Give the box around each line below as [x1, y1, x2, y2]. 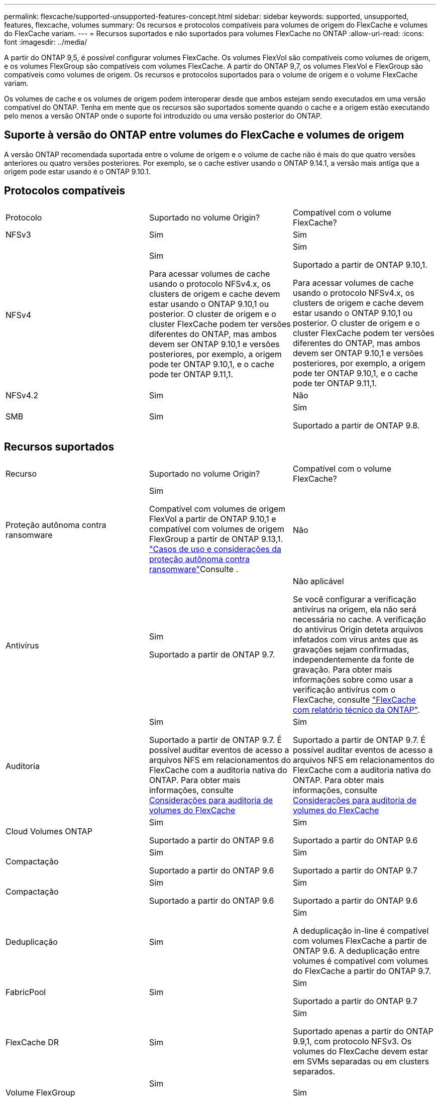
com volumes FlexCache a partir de [292, 935, 427, 946]
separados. [292, 1066, 336, 1076]
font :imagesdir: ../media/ [4, 38, 87, 46]
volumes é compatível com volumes [292, 955, 428, 966]
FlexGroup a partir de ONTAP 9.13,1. [149, 533, 283, 544]
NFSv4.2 [6, 390, 38, 400]
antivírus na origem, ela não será [292, 604, 416, 614]
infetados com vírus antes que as [292, 634, 418, 644]
